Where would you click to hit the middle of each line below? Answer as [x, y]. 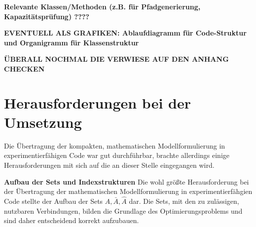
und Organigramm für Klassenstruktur [72, 42]
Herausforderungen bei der [97, 102]
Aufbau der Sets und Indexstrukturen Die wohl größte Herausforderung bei [127, 181]
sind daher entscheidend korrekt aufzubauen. [72, 220]
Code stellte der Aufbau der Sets [54, 201]
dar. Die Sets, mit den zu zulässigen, [184, 201]
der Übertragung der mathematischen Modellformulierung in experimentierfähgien [128, 191]
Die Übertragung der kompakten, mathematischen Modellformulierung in [115, 145]
